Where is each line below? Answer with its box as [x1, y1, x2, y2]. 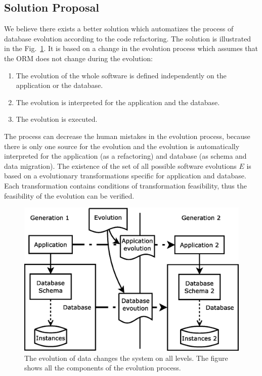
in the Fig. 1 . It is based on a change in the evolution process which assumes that [4, 43, 258, 54]
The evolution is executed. [16, 114, 98, 124]
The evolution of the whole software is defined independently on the [16, 70, 227, 80]
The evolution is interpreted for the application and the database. [16, 97, 220, 107]
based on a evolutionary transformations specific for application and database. [4, 170, 246, 181]
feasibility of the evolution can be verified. [4, 190, 135, 201]
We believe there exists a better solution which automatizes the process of [4, 23, 234, 34]
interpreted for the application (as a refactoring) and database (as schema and [4, 151, 247, 161]
